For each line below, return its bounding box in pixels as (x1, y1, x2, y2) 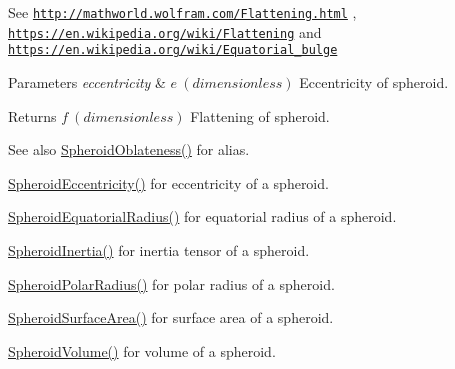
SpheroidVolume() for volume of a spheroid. (8, 340, 276, 361)
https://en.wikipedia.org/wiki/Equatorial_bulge (8, 43, 338, 58)
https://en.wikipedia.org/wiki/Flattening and (8, 21, 322, 42)
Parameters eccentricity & (8, 71, 166, 92)
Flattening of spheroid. (190, 105, 330, 126)
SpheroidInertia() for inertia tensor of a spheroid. (8, 239, 310, 260)
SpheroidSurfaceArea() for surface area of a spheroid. (8, 307, 334, 328)
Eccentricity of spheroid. (299, 71, 449, 92)
